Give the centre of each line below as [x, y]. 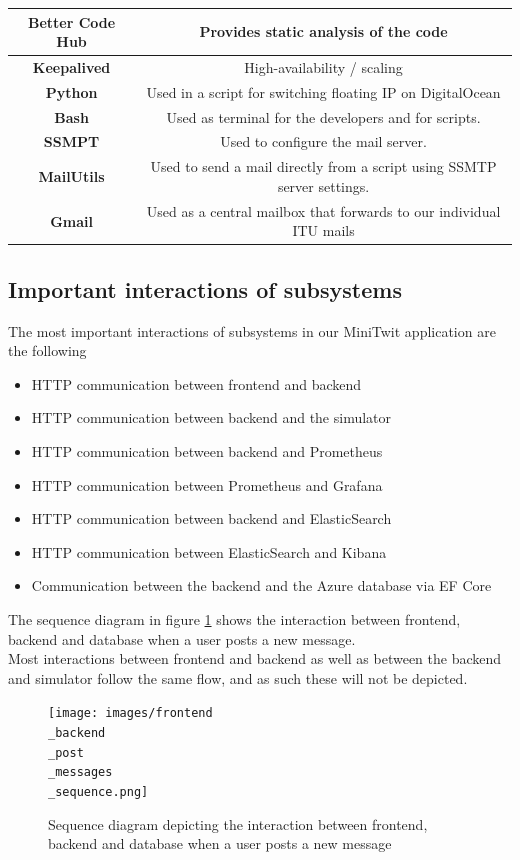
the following [47, 350]
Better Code [71, 21]
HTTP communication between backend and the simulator [211, 417]
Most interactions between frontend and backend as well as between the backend [255, 658]
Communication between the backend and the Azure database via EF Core [261, 585]
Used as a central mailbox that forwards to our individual [323, 210]
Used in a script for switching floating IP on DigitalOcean [323, 91]
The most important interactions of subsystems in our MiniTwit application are [252, 330]
